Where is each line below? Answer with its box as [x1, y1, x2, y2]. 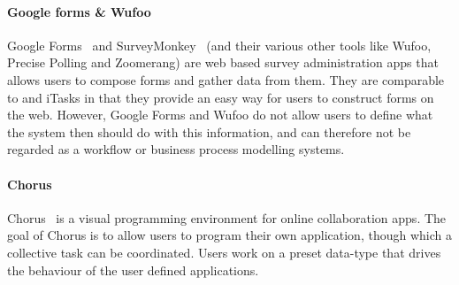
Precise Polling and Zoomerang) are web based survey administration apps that [7, 53, 439, 72]
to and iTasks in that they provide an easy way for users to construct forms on [7, 88, 434, 106]
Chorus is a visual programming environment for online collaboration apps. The [7, 208, 447, 227]
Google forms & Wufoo [7, 2, 151, 20]
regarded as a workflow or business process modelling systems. [7, 140, 345, 158]
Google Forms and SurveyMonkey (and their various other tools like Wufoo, [7, 35, 432, 54]
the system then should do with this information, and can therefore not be [7, 122, 411, 141]
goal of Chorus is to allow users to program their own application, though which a [7, 226, 452, 244]
